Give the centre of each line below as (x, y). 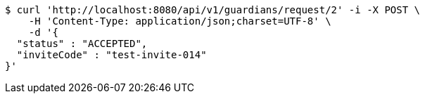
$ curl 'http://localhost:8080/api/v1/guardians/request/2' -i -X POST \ (213, 10)
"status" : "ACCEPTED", (82, 44)
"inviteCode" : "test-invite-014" (112, 55)
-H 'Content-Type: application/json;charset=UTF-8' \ (180, 21)
